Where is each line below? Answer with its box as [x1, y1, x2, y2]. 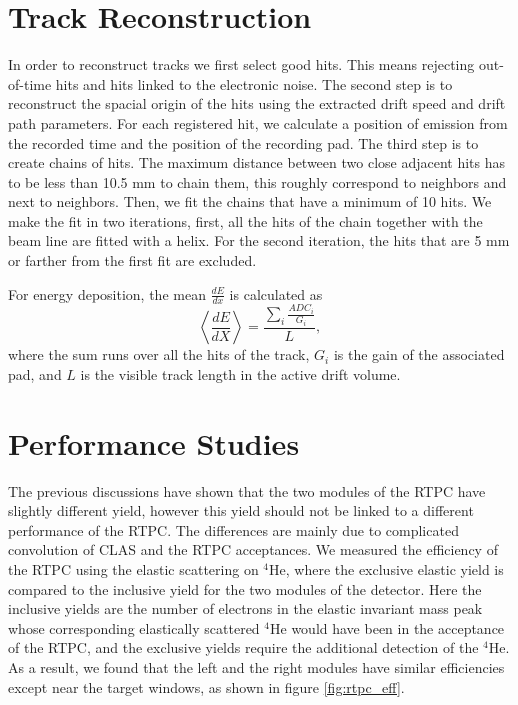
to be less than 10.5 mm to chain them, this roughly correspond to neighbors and [8, 171, 507, 192]
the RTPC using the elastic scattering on [8, 559, 259, 580]
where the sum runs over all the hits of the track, [8, 344, 310, 365]
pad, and [8, 363, 62, 384]
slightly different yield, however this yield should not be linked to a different [8, 500, 474, 521]
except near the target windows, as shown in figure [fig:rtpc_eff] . [8, 676, 405, 697]
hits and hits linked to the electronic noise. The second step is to [55, 73, 453, 94]
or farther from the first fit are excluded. [8, 250, 257, 271]
